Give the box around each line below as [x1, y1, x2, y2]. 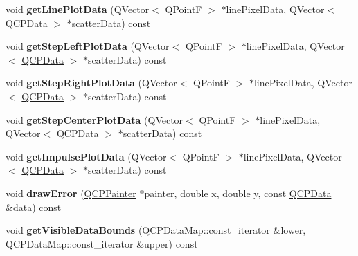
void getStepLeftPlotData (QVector [6, 39, 170, 53]
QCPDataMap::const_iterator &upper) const [6, 236, 198, 250]
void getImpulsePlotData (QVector [6, 149, 167, 163]
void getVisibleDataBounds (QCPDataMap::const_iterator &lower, [6, 223, 306, 237]
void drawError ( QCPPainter [6, 185, 136, 200]
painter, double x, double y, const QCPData [144, 185, 332, 200]
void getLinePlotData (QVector [6, 2, 150, 16]
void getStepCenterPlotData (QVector [6, 112, 184, 127]
